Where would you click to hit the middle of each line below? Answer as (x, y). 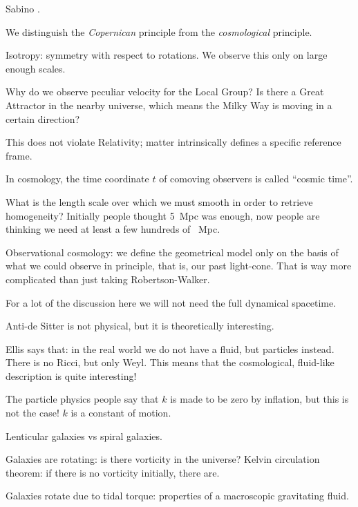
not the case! (32, 413)
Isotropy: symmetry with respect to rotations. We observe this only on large (167, 55)
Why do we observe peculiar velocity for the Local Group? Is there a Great (165, 92)
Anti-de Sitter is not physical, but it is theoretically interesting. (140, 326)
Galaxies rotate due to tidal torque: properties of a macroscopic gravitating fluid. (177, 496)
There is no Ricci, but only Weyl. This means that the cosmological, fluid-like (170, 362)
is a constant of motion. (121, 413)
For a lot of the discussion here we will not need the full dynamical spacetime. (171, 302)
